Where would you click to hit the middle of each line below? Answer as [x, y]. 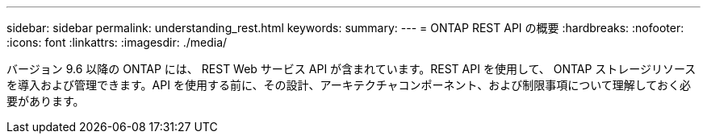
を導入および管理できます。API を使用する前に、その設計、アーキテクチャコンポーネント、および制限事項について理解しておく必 [349, 85]
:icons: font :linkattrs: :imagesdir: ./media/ [117, 42]
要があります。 [46, 101]
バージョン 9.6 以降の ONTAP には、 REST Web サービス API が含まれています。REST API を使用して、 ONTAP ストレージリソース [351, 69]
